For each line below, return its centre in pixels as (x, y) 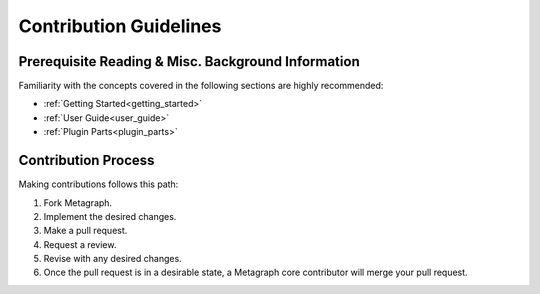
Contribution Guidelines (120, 26)
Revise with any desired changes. (112, 259)
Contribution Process (86, 160)
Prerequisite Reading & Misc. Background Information (189, 61)
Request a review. (80, 244)
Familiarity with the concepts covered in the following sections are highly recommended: (201, 86)
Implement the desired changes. (110, 216)
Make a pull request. (85, 231)
